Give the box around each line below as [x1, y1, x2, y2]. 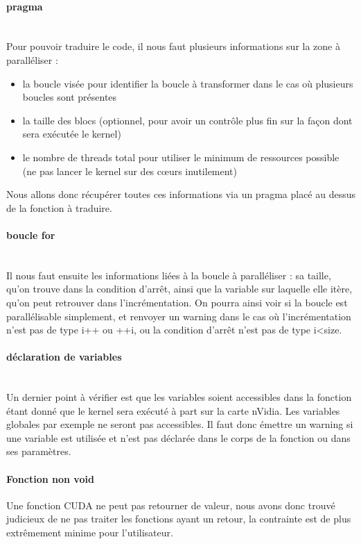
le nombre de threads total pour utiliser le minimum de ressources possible [22, 149, 340, 164]
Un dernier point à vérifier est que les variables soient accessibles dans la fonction [6, 390, 352, 404]
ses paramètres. [6, 444, 71, 459]
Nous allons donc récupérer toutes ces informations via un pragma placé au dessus [6, 187, 356, 201]
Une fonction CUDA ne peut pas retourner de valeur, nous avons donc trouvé [6, 497, 335, 512]
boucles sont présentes [22, 90, 117, 104]
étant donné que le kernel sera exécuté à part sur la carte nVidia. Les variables [6, 403, 340, 418]
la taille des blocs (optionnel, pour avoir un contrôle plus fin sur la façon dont [22, 113, 353, 127]
